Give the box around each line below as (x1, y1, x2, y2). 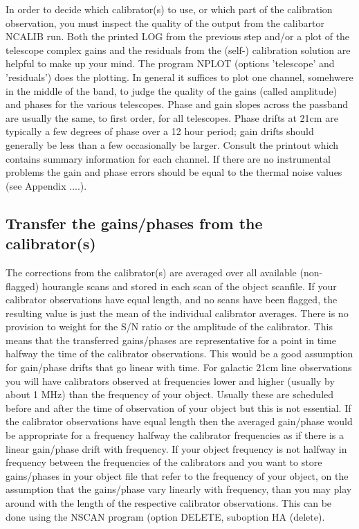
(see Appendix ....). (6, 178, 87, 192)
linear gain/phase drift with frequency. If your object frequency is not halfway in (6, 441, 347, 456)
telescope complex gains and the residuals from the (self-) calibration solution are (6, 42, 351, 57)
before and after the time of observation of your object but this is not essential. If (6, 400, 351, 415)
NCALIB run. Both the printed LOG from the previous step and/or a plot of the (6, 29, 350, 44)
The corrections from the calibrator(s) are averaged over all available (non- (6, 264, 323, 279)
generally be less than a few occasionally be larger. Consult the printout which (6, 137, 339, 152)
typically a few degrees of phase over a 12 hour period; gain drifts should (6, 124, 314, 138)
